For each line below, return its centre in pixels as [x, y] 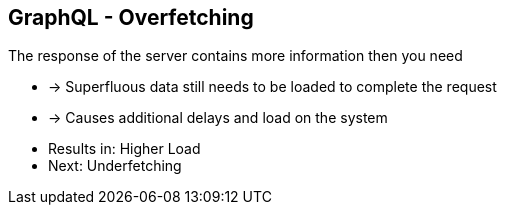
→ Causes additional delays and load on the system [218, 118]
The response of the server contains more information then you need [235, 56]
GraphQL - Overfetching [131, 17]
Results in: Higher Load [124, 149]
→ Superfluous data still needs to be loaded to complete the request [272, 87]
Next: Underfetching [115, 166]
